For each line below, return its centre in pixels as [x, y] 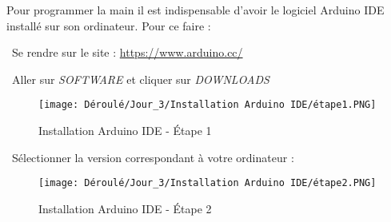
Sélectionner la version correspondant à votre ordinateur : [153, 157]
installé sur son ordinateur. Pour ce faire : [109, 25]
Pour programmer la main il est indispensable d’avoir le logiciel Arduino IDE [195, 10]
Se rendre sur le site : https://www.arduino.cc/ [127, 52]
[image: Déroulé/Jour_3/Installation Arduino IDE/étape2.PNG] [207, 183]
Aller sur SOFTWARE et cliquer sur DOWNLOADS [140, 79]
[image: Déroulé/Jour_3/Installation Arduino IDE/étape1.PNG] [207, 105]
